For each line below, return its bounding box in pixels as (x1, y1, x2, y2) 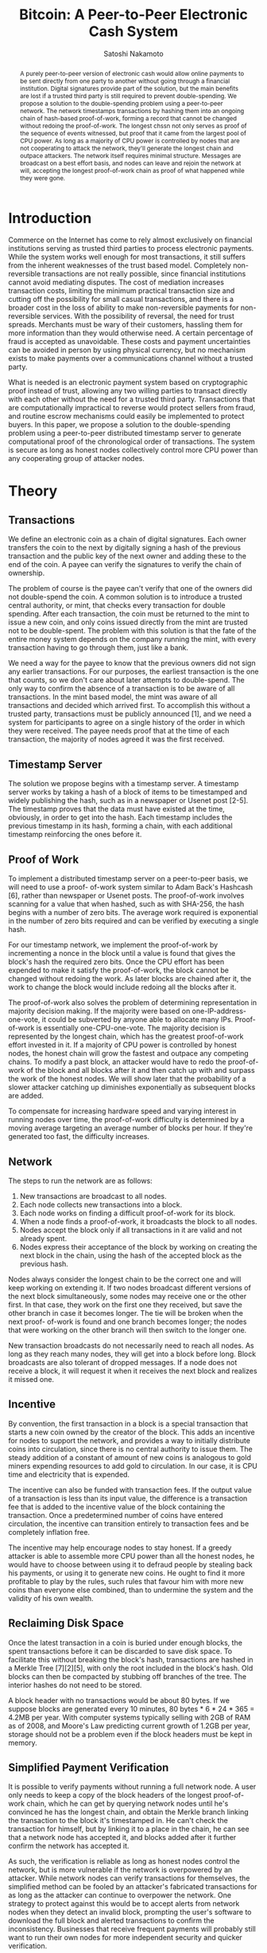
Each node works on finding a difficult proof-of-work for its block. (19, 1208, 236, 1218)
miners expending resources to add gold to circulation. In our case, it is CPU (8, 1461, 258, 1470)
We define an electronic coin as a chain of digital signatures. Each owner (8, 534, 246, 544)
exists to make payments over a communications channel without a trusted (8, 354, 253, 363)
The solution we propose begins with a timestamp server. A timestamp (8, 779, 239, 789)
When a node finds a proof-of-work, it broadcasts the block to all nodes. (19, 1216, 257, 1226)
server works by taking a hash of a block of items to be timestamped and (8, 787, 248, 797)
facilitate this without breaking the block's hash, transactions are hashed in (8, 1654, 253, 1664)
